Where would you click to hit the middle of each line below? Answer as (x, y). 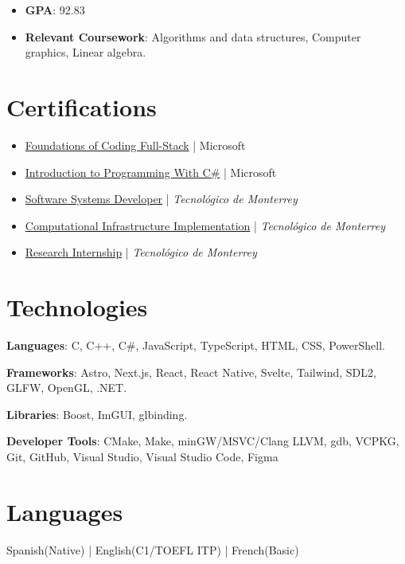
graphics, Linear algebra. (86, 52)
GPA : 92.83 (55, 10)
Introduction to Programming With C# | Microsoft (151, 172)
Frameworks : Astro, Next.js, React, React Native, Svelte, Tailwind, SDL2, (191, 372)
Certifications (82, 106)
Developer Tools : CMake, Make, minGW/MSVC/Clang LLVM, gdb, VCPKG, (203, 441)
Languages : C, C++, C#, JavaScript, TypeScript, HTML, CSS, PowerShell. (196, 345)
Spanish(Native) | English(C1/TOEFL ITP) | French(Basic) (153, 549)
